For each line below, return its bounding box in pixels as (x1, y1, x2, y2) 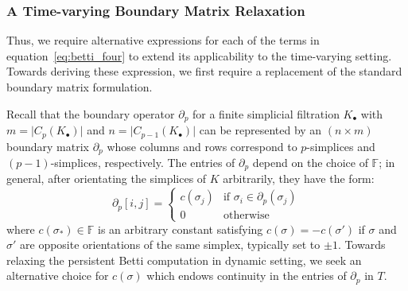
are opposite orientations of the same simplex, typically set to (20, 236, 321, 253)
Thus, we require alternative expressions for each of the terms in (6, 32, 320, 48)
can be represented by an (199, 122, 322, 138)
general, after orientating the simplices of (6, 170, 207, 187)
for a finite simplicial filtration (192, 105, 340, 122)
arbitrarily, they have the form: (223, 170, 375, 187)
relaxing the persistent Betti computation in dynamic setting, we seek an (6, 251, 362, 268)
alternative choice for (6, 267, 109, 284)
